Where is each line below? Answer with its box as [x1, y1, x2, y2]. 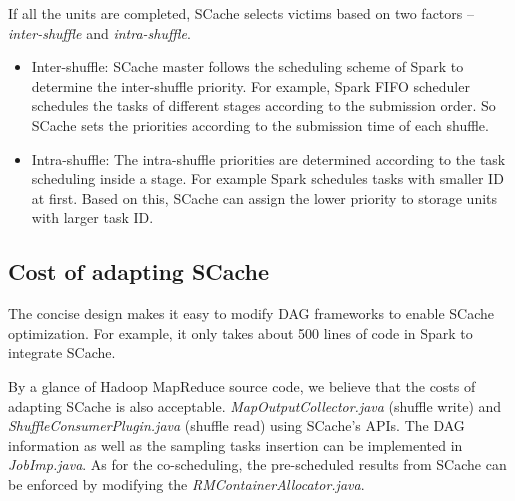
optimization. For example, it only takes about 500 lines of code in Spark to [8, 322, 473, 343]
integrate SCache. [8, 342, 116, 363]
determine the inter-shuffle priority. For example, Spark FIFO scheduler [31, 75, 470, 96]
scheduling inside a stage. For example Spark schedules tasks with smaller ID [31, 168, 504, 189]
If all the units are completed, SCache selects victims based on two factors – [8, 3, 474, 23]
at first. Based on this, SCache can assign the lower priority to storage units [31, 187, 498, 208]
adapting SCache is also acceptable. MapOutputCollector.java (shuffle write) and [8, 395, 502, 416]
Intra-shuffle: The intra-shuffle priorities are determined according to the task [31, 148, 506, 169]
